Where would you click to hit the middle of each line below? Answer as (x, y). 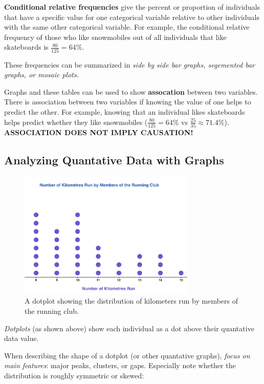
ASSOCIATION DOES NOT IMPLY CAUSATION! (99, 132)
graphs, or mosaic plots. (42, 74)
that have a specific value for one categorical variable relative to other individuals (132, 17)
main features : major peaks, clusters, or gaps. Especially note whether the (120, 365)
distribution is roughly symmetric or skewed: (74, 375)
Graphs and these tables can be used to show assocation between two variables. (131, 91)
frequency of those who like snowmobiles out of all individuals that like (115, 37)
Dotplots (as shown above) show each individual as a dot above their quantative (129, 328)
